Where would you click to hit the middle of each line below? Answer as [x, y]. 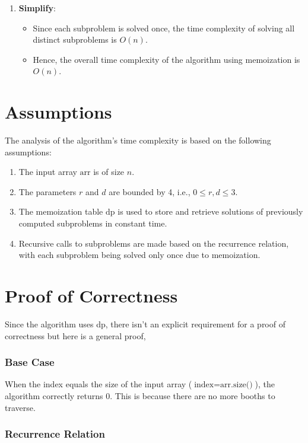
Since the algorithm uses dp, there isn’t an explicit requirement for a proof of [145, 324]
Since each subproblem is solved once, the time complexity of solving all [164, 28]
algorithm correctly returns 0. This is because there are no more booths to [140, 395]
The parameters [47, 191]
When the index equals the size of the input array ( [99, 384]
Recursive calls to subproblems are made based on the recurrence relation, [154, 243]
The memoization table [61, 211]
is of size [109, 172]
